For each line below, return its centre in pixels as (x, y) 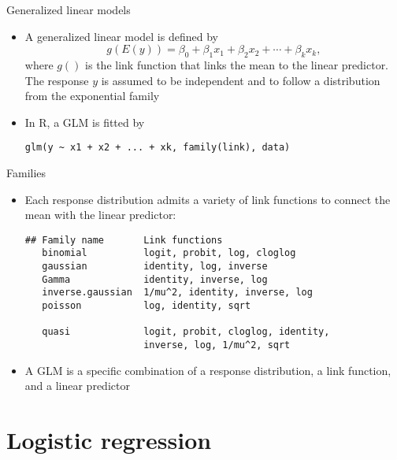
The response (57, 80)
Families (26, 173)
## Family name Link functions (124, 240)
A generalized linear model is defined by (121, 36)
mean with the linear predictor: (100, 215)
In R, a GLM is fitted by (85, 122)
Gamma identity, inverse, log (155, 279)
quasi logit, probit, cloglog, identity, (186, 332)
